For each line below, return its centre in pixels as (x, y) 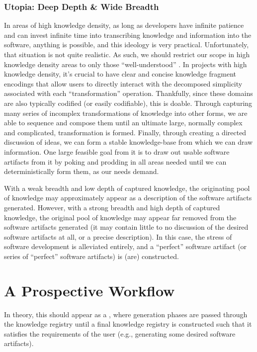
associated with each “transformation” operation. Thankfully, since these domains (128, 93)
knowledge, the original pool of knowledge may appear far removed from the (120, 217)
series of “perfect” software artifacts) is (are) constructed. (91, 256)
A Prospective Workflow (89, 290)
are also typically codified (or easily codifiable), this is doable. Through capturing (128, 103)
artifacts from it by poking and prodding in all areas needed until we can (115, 161)
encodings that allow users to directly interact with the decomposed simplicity (123, 83)
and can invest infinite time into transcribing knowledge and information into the (128, 35)
